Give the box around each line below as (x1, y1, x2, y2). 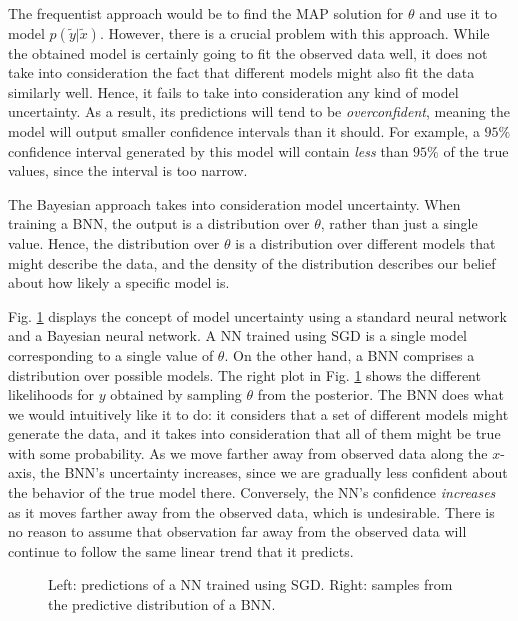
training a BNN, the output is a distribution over (8, 213, 310, 234)
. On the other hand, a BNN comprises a (224, 344, 475, 365)
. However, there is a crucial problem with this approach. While (99, 22, 490, 43)
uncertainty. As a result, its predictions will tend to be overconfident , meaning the (8, 101, 510, 122)
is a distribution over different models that (235, 232, 496, 253)
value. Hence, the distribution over (8, 232, 220, 253)
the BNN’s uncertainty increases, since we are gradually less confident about (40, 462, 508, 483)
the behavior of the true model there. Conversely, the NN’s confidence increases (8, 482, 496, 503)
